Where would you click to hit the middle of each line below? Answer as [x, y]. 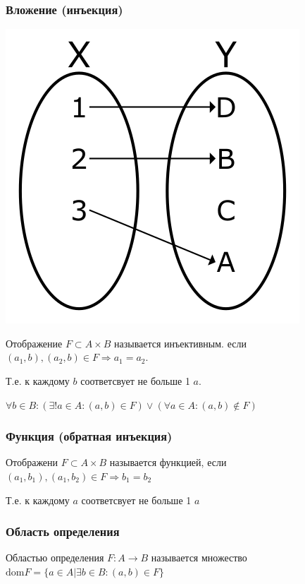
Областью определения [55, 558]
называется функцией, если [168, 462]
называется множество [199, 558]
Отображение [34, 343]
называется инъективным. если [180, 343]
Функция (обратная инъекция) [89, 436]
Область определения [63, 531]
